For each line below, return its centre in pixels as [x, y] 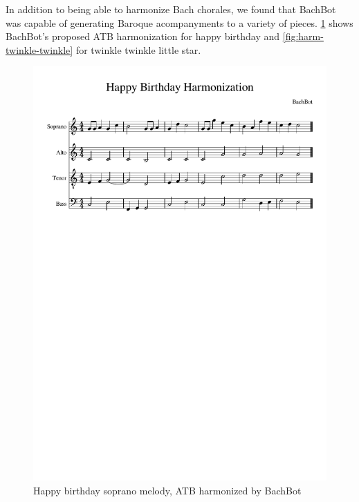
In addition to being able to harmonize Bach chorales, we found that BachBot [171, 9]
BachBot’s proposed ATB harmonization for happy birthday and [143, 36]
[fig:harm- [303, 36]
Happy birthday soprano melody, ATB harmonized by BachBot [167, 490]
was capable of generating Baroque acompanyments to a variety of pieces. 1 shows [179, 22]
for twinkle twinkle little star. [138, 49]
